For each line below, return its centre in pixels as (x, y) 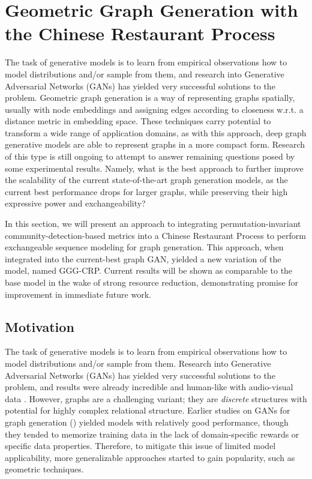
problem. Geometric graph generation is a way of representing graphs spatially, (150, 98)
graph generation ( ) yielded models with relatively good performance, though (147, 422)
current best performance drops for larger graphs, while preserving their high (146, 191)
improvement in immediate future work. (78, 294)
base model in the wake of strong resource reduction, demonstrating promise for (152, 282)
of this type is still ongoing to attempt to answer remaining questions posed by (150, 156)
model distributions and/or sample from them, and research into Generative (145, 74)
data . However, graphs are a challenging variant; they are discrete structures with (156, 398)
